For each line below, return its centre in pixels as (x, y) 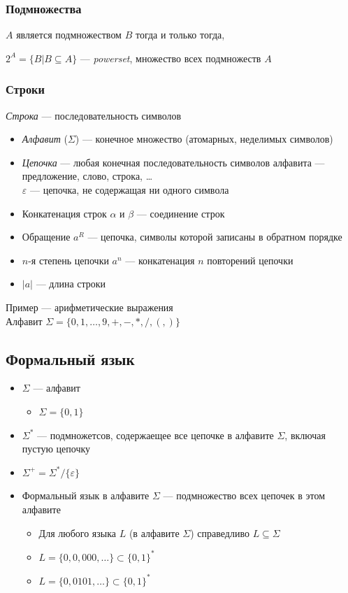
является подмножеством (69, 35)
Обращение (46, 237)
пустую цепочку (56, 449)
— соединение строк (181, 213)
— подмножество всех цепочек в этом (244, 495)
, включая (305, 435)
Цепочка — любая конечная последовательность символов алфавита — (173, 162)
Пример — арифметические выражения (89, 307)
